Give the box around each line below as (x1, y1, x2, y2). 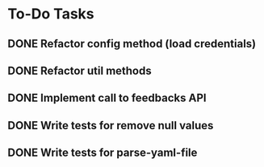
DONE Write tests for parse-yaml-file (7, 146, 198, 160)
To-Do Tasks (7, 5, 94, 23)
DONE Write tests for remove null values (7, 118, 214, 132)
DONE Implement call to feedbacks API (7, 92, 207, 105)
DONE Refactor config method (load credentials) (7, 37, 257, 51)
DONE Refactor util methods (7, 63, 152, 77)
